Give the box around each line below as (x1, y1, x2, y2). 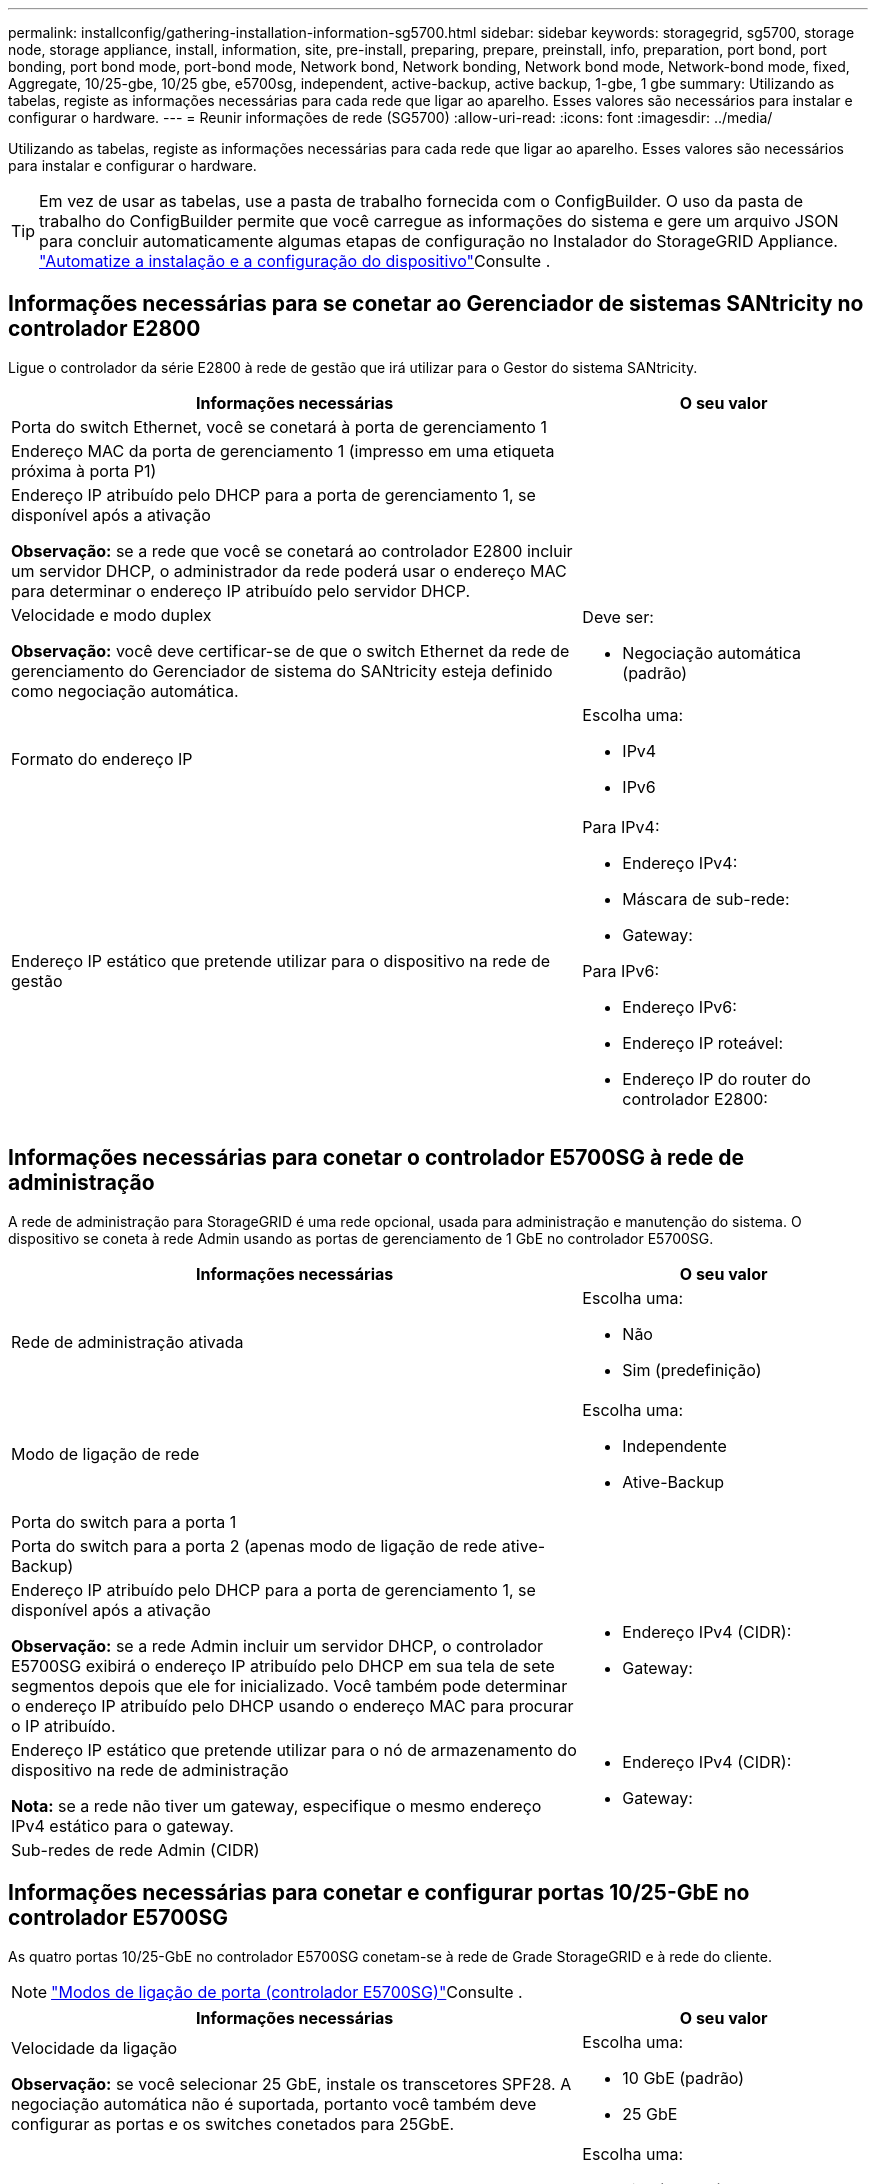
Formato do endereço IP (11, 748, 193, 769)
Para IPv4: (582, 816, 660, 837)
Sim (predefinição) (622, 1359, 762, 1380)
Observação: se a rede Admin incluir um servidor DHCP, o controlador (11, 1635, 544, 1656)
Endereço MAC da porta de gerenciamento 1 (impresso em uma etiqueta (11, 440, 555, 461)
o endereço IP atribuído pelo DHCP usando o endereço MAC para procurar (11, 1695, 574, 1716)
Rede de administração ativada (11, 1331, 244, 1352)
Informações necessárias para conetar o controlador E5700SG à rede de (8, 1145, 745, 1171)
